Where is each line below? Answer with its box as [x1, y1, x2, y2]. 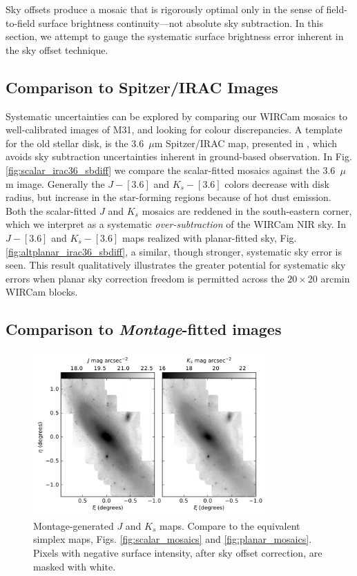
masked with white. [33, 559, 116, 573]
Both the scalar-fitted [6, 203, 97, 218]
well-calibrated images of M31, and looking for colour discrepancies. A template [6, 122, 342, 137]
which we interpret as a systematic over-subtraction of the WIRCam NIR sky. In [6, 217, 347, 231]
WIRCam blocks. [6, 285, 78, 299]
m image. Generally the [6, 176, 105, 191]
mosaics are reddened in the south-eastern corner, [142, 203, 352, 218]
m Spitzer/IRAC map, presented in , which [154, 135, 338, 150]
